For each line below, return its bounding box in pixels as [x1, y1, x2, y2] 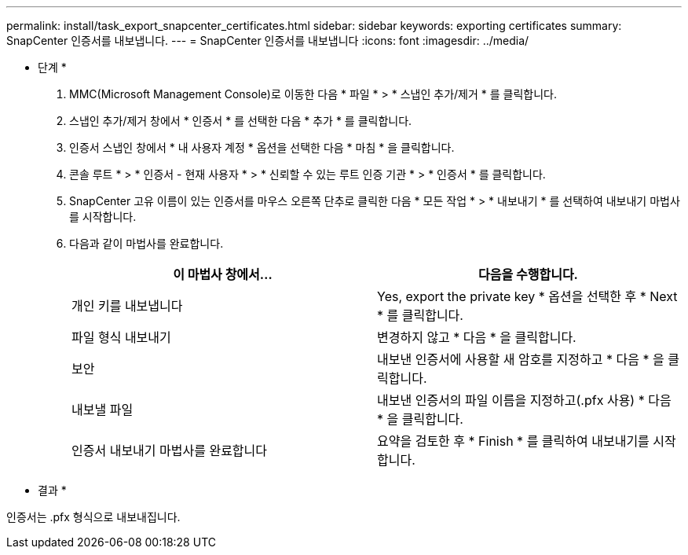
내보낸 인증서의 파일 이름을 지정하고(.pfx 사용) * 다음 [377, 392, 672, 408]
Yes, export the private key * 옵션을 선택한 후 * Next [377, 289, 678, 304]
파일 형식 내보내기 [71, 329, 171, 345]
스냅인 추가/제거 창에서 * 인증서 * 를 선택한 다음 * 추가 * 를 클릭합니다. [69, 114, 412, 127]
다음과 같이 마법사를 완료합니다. [69, 237, 224, 250]
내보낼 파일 [71, 402, 134, 417]
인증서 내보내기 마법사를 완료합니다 [71, 443, 268, 458]
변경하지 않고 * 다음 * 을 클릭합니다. [377, 329, 576, 345]
